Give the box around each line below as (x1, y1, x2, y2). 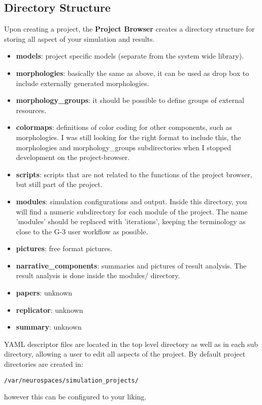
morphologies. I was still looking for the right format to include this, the (16, 131, 241, 142)
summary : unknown (16, 321, 82, 332)
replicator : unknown (16, 304, 83, 315)
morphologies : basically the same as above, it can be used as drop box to (16, 67, 249, 78)
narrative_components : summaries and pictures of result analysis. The (16, 260, 247, 271)
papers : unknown (16, 287, 73, 298)
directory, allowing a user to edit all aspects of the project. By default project (4, 348, 246, 359)
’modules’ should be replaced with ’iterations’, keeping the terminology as (16, 216, 246, 227)
